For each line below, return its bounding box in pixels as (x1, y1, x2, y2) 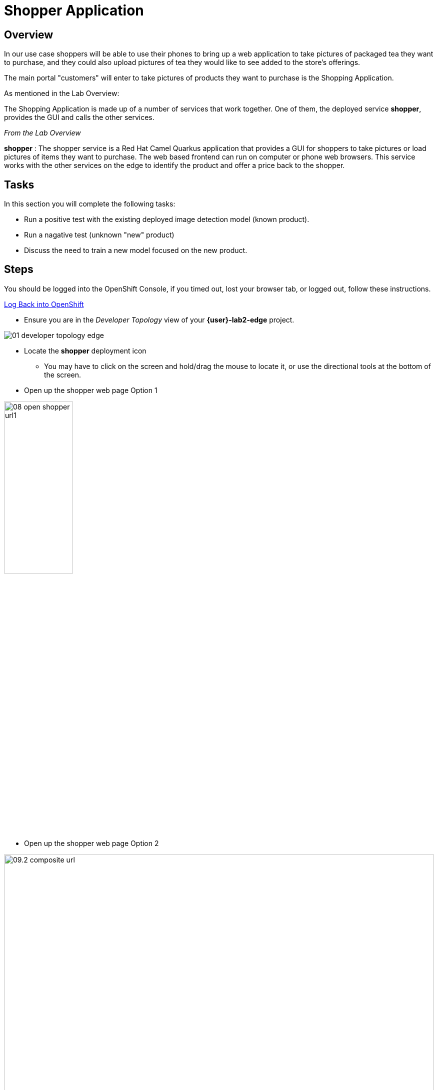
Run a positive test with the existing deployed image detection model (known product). (24, 215, 309, 224)
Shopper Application (4, 2, 144, 19)
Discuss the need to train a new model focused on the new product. (24, 246, 247, 255)
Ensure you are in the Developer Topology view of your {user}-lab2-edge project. (24, 315, 294, 324)
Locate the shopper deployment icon (24, 346, 146, 355)
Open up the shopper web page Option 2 (24, 838, 159, 847)
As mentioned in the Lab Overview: (4, 89, 119, 98)
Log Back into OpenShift (4, 299, 84, 308)
